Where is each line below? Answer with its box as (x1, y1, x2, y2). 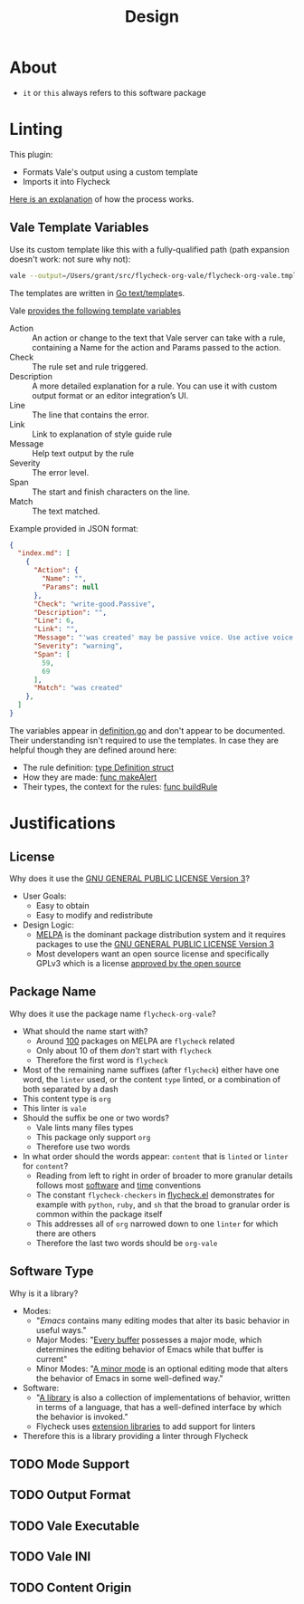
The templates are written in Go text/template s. (9, 287, 185, 298)
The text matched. (32, 505, 100, 516)
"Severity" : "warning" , (33, 641, 124, 651)
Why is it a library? (9, 1288, 79, 1299)
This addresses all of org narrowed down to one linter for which (35, 1218, 279, 1229)
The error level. (32, 466, 90, 477)
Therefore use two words (35, 1141, 131, 1152)
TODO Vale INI (9, 1549, 91, 1564)
